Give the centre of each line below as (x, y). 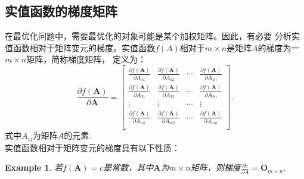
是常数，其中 (128, 167)
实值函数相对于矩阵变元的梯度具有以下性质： (92, 147)
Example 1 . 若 (34, 167)
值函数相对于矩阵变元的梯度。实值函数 (80, 47)
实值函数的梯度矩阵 (61, 11)
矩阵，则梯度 (215, 167)
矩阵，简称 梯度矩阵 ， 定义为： (86, 59)
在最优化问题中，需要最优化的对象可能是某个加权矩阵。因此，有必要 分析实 (152, 36)
